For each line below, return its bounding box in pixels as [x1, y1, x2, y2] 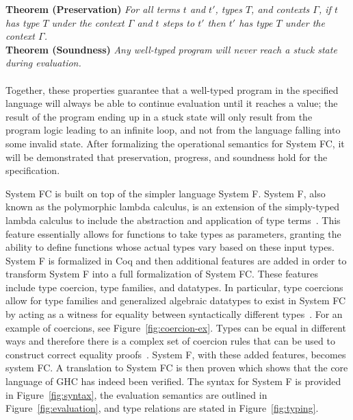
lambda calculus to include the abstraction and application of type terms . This [5, 212, 341, 227]
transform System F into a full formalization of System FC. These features [5, 267, 319, 281]
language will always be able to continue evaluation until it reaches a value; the [5, 96, 338, 110]
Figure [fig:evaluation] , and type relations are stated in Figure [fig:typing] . [5, 401, 319, 415]
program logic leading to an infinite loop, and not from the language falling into [5, 123, 341, 137]
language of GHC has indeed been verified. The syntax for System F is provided [5, 374, 341, 388]
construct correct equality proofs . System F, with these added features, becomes [5, 347, 346, 361]
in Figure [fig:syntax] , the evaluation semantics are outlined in [5, 387, 267, 402]
